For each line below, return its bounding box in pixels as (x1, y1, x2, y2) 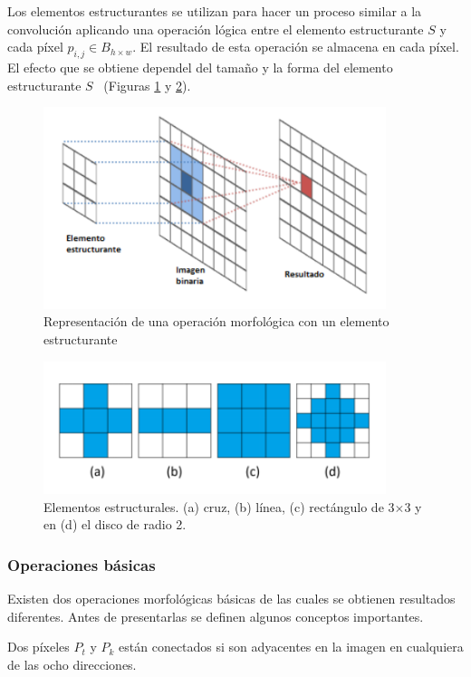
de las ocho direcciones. (7, 654, 137, 673)
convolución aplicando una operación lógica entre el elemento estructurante (7, 19, 424, 38)
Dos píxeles (7, 637, 70, 656)
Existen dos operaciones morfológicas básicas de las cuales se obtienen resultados (7, 588, 456, 607)
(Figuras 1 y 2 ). (103, 75, 191, 94)
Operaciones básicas (7, 553, 156, 575)
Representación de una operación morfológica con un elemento (43, 312, 389, 331)
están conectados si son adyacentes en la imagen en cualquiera (119, 637, 464, 656)
